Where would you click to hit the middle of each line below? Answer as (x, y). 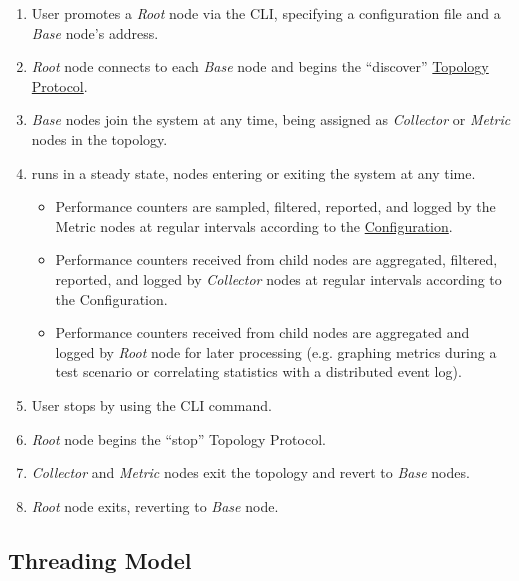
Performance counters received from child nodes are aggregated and (262, 332)
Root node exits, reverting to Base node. (155, 505)
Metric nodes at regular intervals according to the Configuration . (254, 225)
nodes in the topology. (99, 138)
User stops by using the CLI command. (151, 404)
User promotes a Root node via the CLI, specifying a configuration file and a (266, 13)
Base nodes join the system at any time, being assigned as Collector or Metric (271, 119)
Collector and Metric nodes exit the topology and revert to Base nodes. (250, 472)
